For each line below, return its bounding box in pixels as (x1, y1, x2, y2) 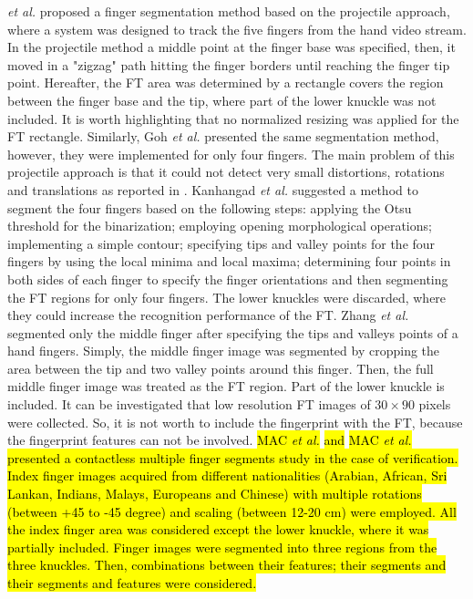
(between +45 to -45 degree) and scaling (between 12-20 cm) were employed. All (7, 501, 457, 521)
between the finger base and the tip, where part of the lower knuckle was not (7, 90, 437, 109)
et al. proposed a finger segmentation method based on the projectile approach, (7, 2, 450, 20)
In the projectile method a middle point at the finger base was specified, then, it (7, 37, 456, 57)
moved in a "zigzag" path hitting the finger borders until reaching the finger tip (7, 55, 450, 74)
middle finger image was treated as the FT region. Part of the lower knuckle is (7, 377, 445, 396)
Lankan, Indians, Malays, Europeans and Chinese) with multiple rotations (7, 484, 422, 503)
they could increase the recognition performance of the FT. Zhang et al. (7, 305, 409, 325)
